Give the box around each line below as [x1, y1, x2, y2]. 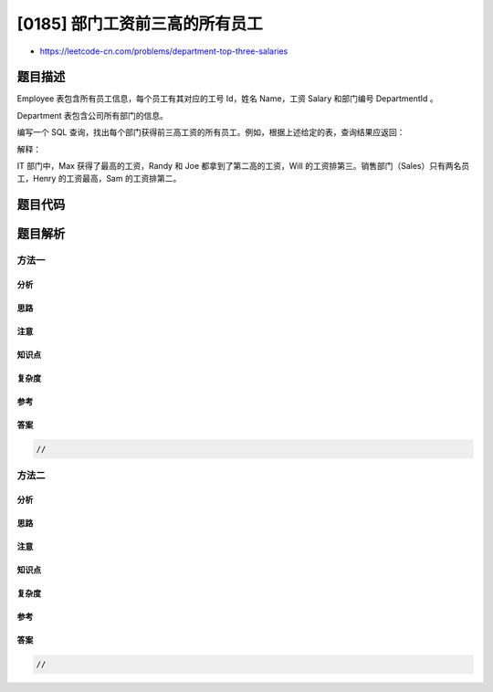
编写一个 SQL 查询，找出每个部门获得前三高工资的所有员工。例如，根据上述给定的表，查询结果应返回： [16, 127, 405, 138]
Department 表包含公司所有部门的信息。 [16, 110, 169, 121]
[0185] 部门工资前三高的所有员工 [16, 14, 264, 34]
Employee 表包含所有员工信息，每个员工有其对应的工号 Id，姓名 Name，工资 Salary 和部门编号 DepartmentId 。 [16, 93, 438, 104]
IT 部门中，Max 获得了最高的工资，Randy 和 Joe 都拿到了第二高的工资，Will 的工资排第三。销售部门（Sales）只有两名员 [16, 161, 470, 172]
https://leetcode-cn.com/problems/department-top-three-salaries [39, 46, 288, 57]
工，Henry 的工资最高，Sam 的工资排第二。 [16, 173, 182, 184]
